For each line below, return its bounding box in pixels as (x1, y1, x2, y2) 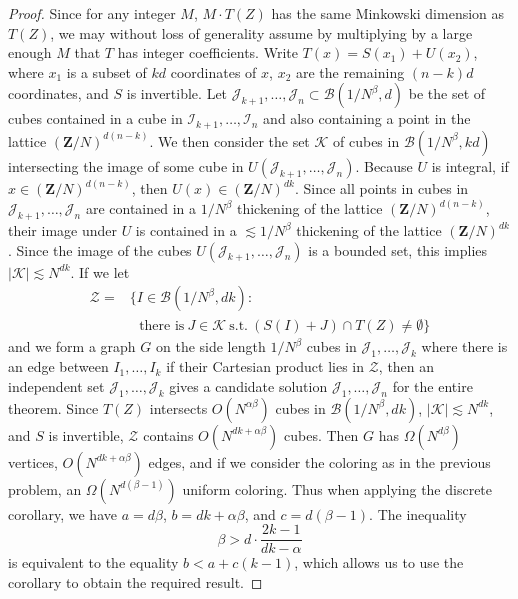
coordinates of (170, 61, 257, 82)
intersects (149, 397, 208, 418)
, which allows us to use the (294, 552, 464, 573)
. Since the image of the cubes (8, 239, 192, 260)
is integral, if (431, 155, 509, 176)
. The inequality (369, 503, 467, 524)
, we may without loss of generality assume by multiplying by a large (50, 22, 473, 43)
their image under (8, 220, 117, 241)
